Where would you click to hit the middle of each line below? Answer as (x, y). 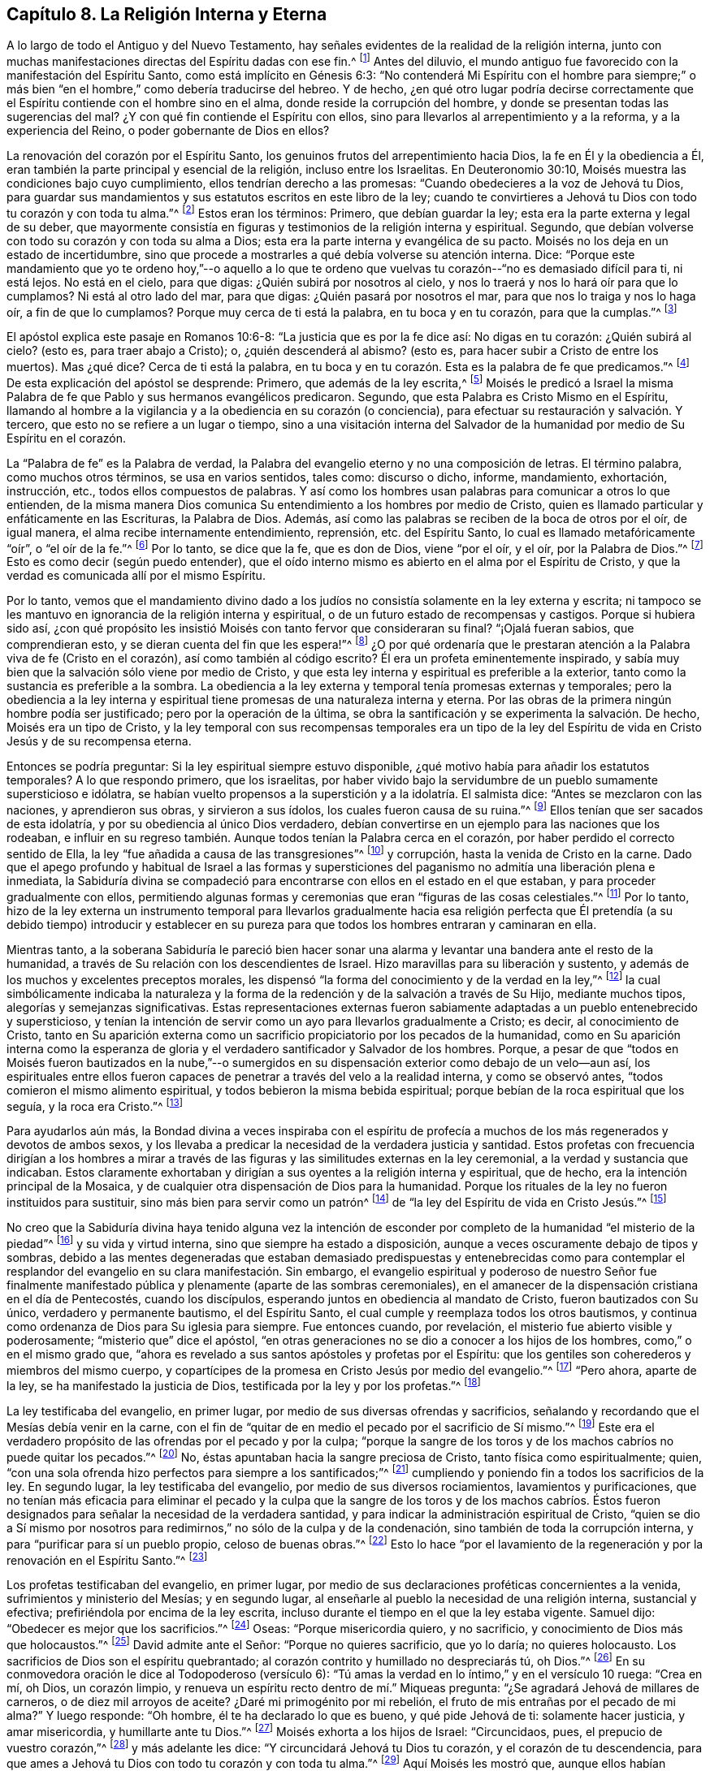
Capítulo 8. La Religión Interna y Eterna (167, 14)
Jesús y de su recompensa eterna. (99, 741)
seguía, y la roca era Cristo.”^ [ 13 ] (95, 1105)
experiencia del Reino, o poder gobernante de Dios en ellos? (168, 131)
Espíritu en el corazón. (66, 438)
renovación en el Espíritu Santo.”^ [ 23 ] (107, 1559)
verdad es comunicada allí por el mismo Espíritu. (136, 576)
